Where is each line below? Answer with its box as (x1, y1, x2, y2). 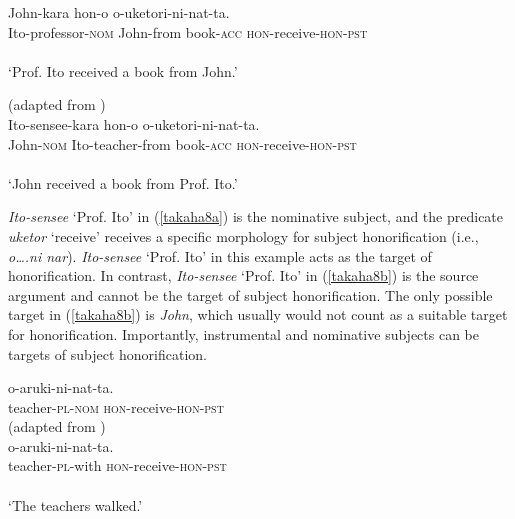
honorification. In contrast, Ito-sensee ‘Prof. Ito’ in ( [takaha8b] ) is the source (8, 265, 479, 286)
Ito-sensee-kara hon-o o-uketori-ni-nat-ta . (8, 113, 260, 134)
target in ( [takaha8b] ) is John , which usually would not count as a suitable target (8, 304, 508, 325)
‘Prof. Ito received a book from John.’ (8, 60, 238, 81)
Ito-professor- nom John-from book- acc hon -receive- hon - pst (8, 21, 368, 42)
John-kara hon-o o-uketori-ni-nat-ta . (8, 2, 230, 22)
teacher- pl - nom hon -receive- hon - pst (8, 396, 224, 417)
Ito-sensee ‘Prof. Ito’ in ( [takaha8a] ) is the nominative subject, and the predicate (8, 206, 504, 227)
